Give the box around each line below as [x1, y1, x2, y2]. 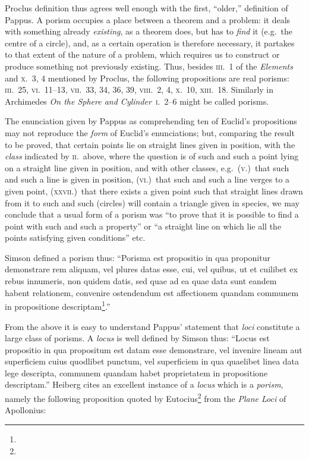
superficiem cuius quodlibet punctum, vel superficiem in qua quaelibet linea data [5, 355, 299, 367]
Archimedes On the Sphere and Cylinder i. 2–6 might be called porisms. [5, 95, 269, 107]
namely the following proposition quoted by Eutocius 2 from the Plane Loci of [5, 391, 286, 404]
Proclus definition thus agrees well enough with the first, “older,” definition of [5, 2, 288, 14]
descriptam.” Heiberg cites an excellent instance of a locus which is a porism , [5, 378, 283, 391]
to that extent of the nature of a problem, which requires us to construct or [5, 48, 280, 61]
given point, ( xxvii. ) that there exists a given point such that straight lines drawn [5, 184, 303, 197]
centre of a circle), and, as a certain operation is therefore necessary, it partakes [5, 36, 295, 49]
